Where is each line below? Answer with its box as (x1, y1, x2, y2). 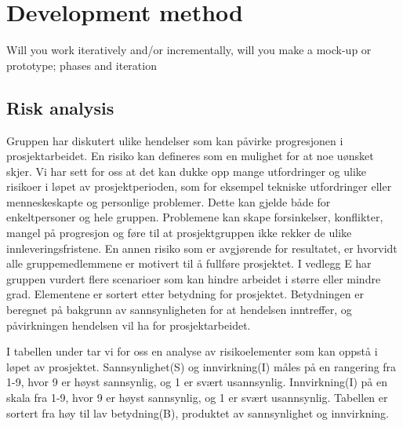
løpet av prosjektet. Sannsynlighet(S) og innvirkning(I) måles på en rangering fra (6, 358, 397, 374)
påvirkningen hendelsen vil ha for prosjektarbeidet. (6, 316, 251, 333)
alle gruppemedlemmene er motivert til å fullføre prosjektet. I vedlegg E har (6, 255, 372, 272)
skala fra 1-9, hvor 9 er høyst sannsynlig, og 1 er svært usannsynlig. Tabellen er (6, 389, 388, 406)
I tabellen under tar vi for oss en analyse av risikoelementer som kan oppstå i (6, 343, 378, 359)
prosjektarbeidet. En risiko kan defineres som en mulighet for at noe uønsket (6, 148, 374, 164)
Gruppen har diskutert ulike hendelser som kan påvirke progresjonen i (6, 132, 343, 148)
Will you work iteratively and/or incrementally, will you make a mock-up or (6, 42, 372, 58)
